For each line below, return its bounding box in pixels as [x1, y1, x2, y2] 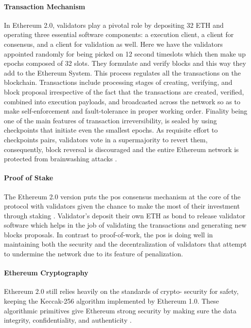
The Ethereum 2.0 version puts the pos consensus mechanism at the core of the [4, 191, 241, 201]
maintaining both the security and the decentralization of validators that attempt [4, 239, 247, 249]
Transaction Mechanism [4, 1, 86, 11]
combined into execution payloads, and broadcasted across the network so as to [4, 96, 240, 106]
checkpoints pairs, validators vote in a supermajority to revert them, [4, 134, 208, 144]
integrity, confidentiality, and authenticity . [4, 315, 132, 325]
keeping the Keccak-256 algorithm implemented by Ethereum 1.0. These [4, 296, 219, 306]
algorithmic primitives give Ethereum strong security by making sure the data [4, 305, 236, 315]
